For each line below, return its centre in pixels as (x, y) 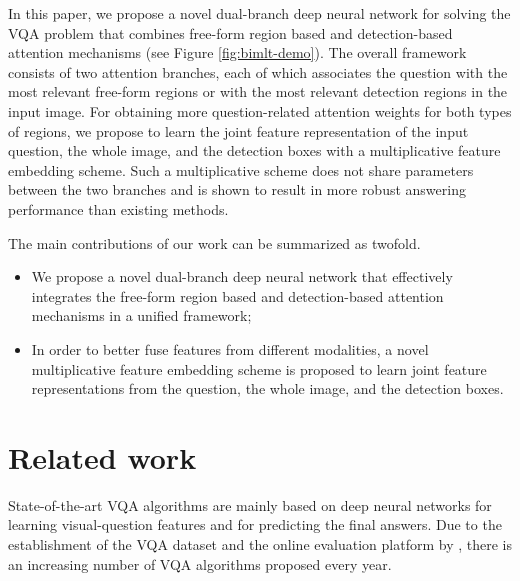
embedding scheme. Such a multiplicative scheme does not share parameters (241, 169)
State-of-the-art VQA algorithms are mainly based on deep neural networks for (250, 504)
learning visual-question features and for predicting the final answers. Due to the (255, 524)
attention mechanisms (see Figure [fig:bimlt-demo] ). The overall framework (237, 52)
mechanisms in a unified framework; (141, 315)
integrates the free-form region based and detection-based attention (237, 295)
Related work (102, 456)
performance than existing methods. (118, 208)
